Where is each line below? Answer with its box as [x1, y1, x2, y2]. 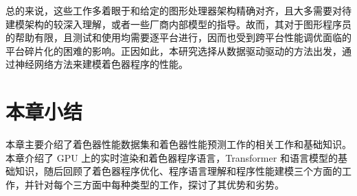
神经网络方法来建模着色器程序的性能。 [14, 57, 188, 71]
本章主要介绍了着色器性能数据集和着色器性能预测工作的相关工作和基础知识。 [5, 137, 352, 151]
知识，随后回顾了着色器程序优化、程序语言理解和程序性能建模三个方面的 [14, 164, 342, 178]
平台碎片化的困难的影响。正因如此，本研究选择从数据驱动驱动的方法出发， [5, 43, 342, 58]
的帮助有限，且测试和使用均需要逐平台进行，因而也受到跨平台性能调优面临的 [5, 30, 352, 45]
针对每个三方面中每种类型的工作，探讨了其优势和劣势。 [34, 177, 284, 191]
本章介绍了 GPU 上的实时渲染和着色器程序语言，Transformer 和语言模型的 [5, 150, 338, 164]
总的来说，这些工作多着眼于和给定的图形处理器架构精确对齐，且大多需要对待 [5, 3, 352, 17]
